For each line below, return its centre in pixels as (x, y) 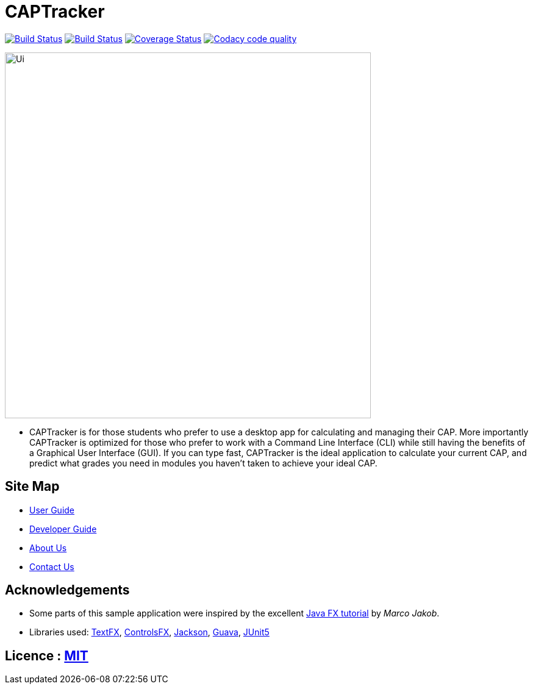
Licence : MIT (47, 655)
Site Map (32, 487)
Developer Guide (63, 529)
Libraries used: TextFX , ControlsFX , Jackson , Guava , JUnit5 (149, 632)
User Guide (52, 510)
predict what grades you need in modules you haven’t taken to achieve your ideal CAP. (203, 463)
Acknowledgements (67, 590)
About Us (48, 548)
